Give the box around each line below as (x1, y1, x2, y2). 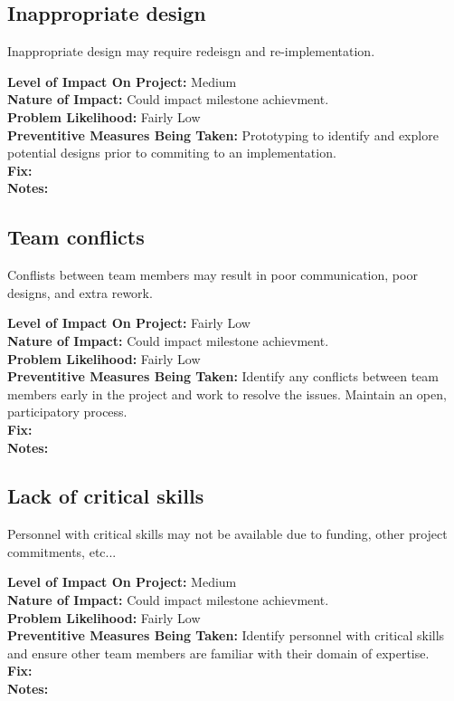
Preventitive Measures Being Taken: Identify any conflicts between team (7, 367, 439, 386)
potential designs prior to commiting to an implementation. (7, 143, 336, 162)
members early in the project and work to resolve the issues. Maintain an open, (7, 384, 447, 403)
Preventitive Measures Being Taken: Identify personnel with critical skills (7, 626, 445, 645)
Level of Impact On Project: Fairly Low (7, 313, 251, 332)
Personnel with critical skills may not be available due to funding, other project (7, 524, 448, 543)
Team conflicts (7, 223, 145, 251)
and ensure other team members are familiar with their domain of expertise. (7, 643, 430, 662)
